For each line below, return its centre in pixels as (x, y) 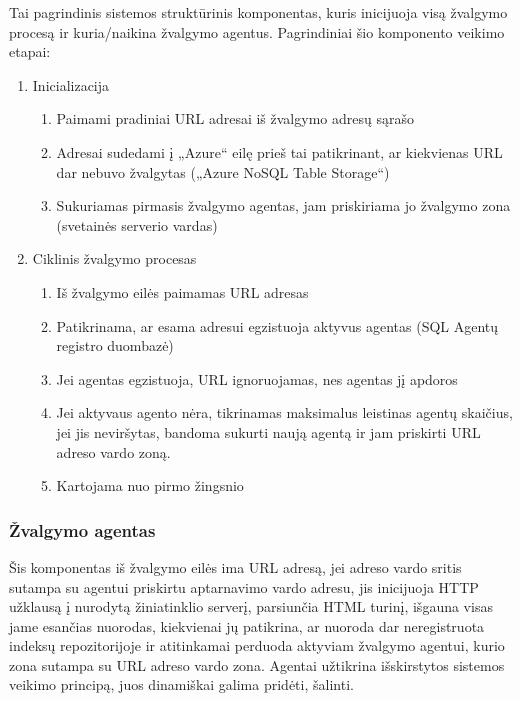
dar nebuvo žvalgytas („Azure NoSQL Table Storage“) (223, 171)
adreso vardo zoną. (113, 451)
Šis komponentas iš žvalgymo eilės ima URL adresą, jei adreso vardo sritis (235, 566)
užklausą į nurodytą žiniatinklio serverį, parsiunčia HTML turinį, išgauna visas (251, 606)
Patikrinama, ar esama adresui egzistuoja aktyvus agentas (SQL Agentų (277, 325)
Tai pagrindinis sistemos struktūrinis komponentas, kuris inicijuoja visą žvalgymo (258, 12)
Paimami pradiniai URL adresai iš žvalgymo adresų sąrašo (235, 118)
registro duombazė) (115, 345)
